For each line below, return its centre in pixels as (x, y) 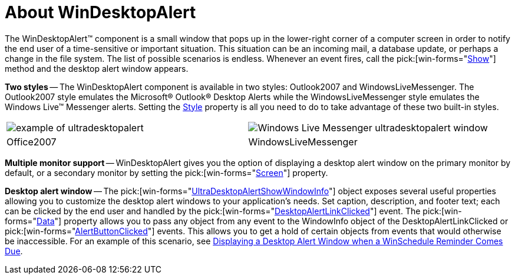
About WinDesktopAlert (100, 12)
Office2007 (32, 142)
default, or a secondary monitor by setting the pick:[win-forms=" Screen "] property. (166, 172)
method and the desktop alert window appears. (97, 68)
